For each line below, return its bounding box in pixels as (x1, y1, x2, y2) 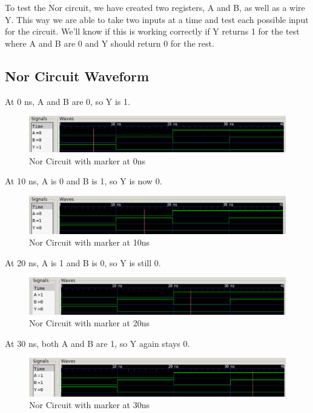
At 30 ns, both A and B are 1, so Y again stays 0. (5, 337, 190, 349)
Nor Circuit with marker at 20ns (29, 317, 150, 329)
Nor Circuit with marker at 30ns (29, 398, 150, 411)
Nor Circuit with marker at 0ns (29, 154, 145, 167)
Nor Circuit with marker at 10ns (29, 236, 150, 249)
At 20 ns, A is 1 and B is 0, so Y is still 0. (5, 256, 161, 269)
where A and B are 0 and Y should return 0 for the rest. (5, 36, 214, 49)
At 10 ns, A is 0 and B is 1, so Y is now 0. (5, 175, 162, 187)
